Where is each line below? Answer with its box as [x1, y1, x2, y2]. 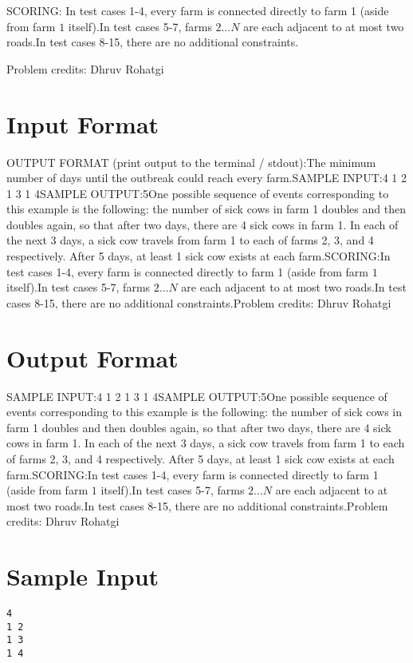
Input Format [6, 107, 159, 140]
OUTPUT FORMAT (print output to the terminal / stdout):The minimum [6, 153, 376, 170]
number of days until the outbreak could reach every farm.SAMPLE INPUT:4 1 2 [6, 169, 407, 186]
